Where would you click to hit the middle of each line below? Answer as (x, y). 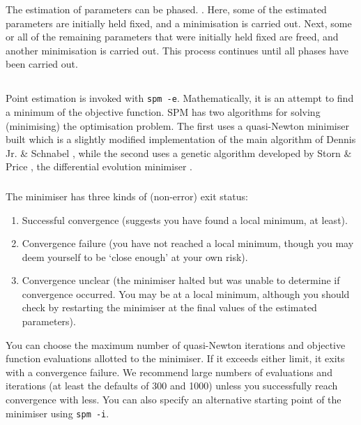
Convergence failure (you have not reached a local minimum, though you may (188, 243)
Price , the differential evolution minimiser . (99, 166)
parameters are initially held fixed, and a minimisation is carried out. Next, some (179, 23)
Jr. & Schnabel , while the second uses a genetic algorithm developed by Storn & (179, 152)
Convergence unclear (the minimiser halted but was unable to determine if (181, 280)
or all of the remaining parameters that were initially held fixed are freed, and (172, 37)
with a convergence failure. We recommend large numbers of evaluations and (169, 372)
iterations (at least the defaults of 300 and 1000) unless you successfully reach (172, 386)
